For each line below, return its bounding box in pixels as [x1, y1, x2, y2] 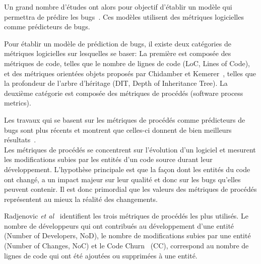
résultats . [4, 134, 36, 145]
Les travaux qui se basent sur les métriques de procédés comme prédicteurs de [4, 114, 245, 125]
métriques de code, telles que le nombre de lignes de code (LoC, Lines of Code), [4, 58, 250, 68]
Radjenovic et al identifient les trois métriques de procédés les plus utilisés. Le [4, 210, 248, 221]
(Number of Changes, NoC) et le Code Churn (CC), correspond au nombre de [4, 240, 249, 251]
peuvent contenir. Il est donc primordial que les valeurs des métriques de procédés [4, 184, 257, 194]
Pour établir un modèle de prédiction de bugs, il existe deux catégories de [4, 38, 231, 48]
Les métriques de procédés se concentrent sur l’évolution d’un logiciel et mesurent [4, 144, 256, 154]
